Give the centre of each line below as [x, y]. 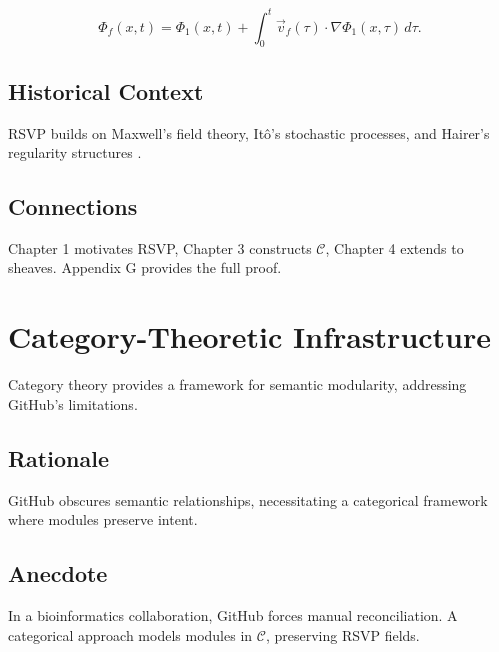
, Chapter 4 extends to [394, 247]
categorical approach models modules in [130, 634]
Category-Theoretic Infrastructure [250, 336]
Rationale [58, 457]
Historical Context [106, 90]
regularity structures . [75, 152]
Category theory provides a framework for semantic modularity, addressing [237, 384]
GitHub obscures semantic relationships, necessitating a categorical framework [248, 499]
